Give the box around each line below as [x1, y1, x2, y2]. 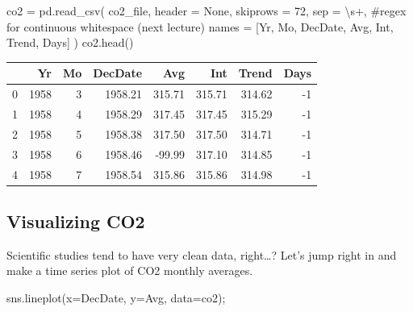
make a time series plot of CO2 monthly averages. [6, 262, 253, 279]
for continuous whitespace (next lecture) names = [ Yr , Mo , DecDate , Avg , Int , [6, 18, 394, 35]
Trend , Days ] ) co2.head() [6, 34, 134, 51]
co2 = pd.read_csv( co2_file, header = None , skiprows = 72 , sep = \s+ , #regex [6, 2, 407, 19]
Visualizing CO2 [6, 208, 145, 233]
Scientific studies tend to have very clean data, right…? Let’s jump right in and [6, 246, 397, 263]
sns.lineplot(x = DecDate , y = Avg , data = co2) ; [6, 289, 226, 306]
